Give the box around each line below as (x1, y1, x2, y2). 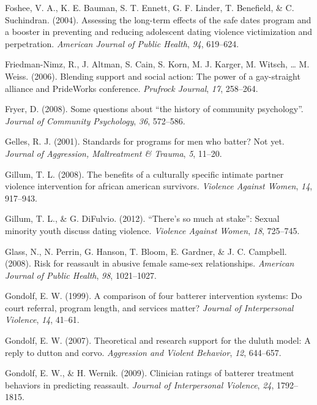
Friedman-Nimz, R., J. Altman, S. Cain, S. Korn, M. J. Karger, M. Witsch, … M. (5, 58, 310, 70)
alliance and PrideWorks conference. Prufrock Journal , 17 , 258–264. (5, 81, 258, 94)
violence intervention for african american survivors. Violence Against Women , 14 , (5, 180, 313, 192)
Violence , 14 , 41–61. (5, 313, 80, 326)
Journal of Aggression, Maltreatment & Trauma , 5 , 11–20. (5, 146, 222, 159)
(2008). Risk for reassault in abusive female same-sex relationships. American (5, 257, 294, 270)
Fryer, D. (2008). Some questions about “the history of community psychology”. (5, 102, 304, 115)
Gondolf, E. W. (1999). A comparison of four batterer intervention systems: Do (5, 289, 302, 302)
